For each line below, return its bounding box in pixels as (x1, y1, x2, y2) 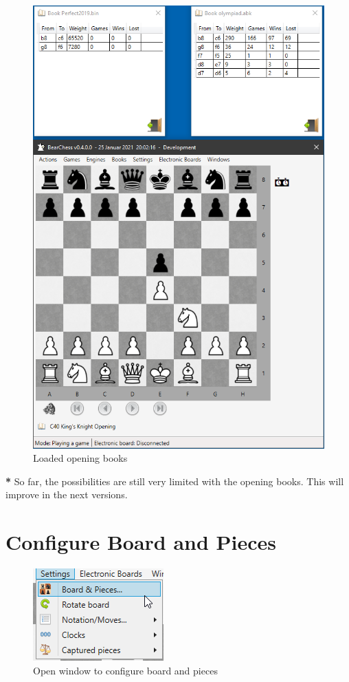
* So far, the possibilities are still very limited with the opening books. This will (5, 473, 344, 488)
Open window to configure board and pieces (33, 663, 218, 677)
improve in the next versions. (5, 487, 128, 502)
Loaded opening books (33, 451, 128, 465)
